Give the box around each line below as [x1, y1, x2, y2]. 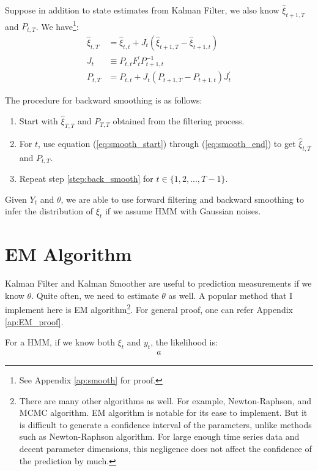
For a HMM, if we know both [5, 336, 115, 349]
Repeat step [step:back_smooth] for [19, 172, 153, 185]
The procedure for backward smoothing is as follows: [5, 94, 202, 107]
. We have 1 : [35, 18, 79, 32]
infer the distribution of [5, 205, 94, 217]
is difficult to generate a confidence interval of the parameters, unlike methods [19, 418, 312, 431]
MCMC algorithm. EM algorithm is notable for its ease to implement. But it [19, 406, 308, 419]
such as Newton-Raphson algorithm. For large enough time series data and [19, 430, 300, 443]
